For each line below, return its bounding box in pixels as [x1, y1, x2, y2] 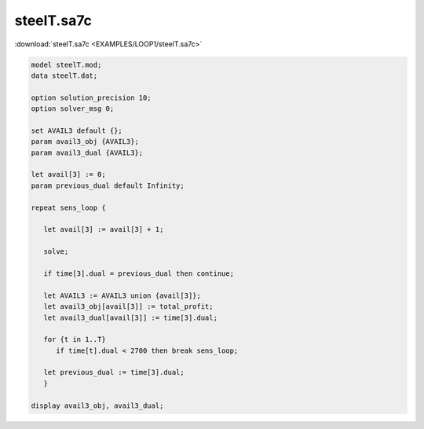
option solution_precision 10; [31, 93, 152, 102]
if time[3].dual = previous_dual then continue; [43, 269, 235, 278]
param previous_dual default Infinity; [31, 181, 185, 190]
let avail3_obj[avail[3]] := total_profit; [43, 302, 214, 311]
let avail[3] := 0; [31, 170, 106, 179]
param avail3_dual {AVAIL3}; [31, 148, 144, 157]
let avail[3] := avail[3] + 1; [43, 225, 164, 234]
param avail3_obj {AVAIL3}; [31, 137, 139, 146]
